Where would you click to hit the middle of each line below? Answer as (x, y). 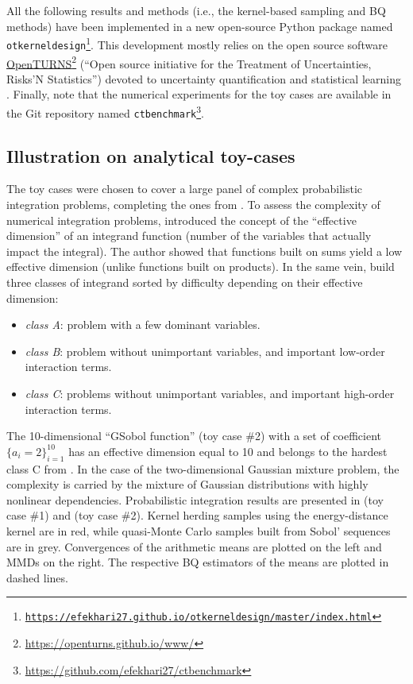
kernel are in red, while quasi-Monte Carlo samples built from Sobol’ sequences (199, 530)
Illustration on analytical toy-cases (151, 155)
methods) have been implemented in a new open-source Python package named (200, 26)
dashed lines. (37, 577)
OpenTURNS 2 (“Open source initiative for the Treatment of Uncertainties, (189, 62)
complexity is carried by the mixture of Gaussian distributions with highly (187, 484)
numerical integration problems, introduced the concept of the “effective (181, 220)
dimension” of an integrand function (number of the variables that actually (189, 236)
